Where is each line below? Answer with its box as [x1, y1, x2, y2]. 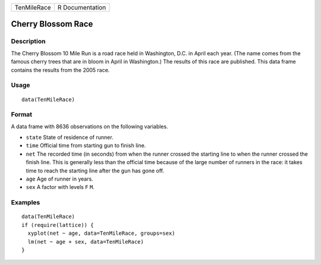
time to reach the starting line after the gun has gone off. [26, 167, 165, 174]
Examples [11, 198, 40, 207]
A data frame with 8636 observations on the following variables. [11, 122, 169, 130]
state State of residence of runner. [26, 134, 114, 141]
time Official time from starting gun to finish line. [26, 142, 146, 149]
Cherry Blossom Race [11, 19, 93, 29]
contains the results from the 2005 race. [11, 66, 110, 74]
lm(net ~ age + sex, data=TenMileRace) [27, 238, 144, 245]
